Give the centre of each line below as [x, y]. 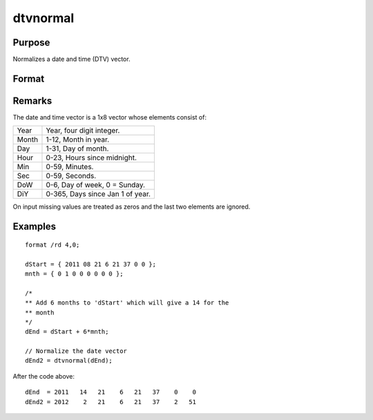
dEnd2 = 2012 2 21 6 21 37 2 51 [111, 402]
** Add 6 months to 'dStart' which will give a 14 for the [127, 303]
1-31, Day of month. [77, 149]
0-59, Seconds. [71, 176]
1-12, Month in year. [78, 140]
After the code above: [44, 376]
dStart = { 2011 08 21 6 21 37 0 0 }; [91, 264]
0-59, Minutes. [70, 167]
